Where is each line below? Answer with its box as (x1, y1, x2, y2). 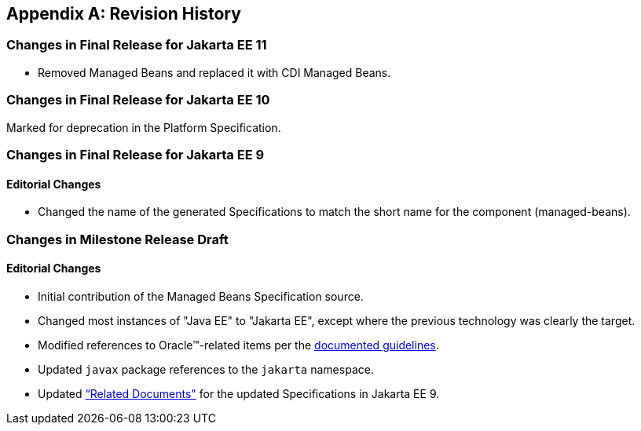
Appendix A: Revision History (6, 4, 241, 24)
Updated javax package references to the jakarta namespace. (38, 362, 374, 376)
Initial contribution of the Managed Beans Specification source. (38, 289, 364, 303)
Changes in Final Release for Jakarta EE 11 (6, 37, 267, 53)
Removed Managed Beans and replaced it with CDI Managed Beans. (38, 65, 391, 79)
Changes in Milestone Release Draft (6, 231, 229, 247)
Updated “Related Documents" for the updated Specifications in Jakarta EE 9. (38, 386, 440, 400)
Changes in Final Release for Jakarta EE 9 (6, 146, 265, 163)
